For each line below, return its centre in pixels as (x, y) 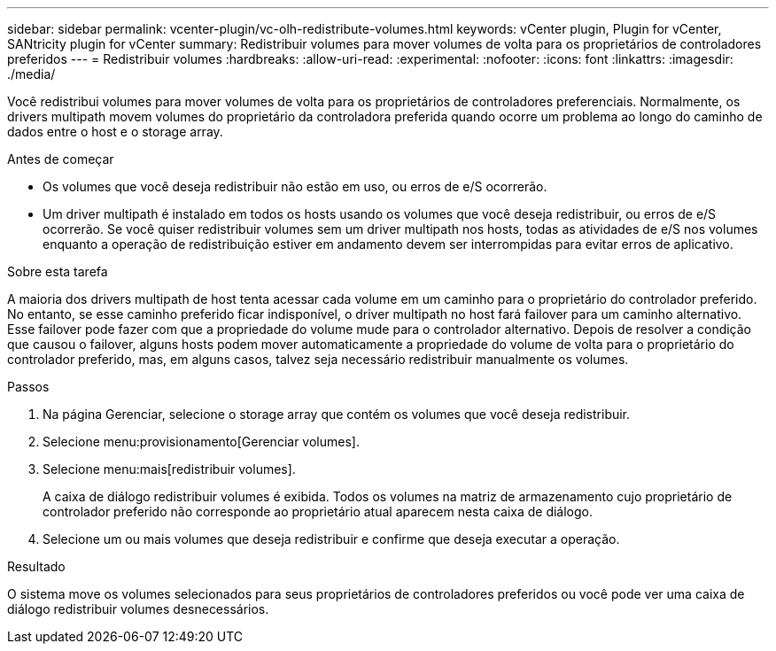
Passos (28, 387)
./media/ (31, 74)
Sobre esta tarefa (58, 271)
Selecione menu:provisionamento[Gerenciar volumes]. (201, 442)
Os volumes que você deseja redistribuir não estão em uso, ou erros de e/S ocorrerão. (295, 186)
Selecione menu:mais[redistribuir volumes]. (169, 469)
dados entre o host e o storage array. (115, 132)
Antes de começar (61, 159)
